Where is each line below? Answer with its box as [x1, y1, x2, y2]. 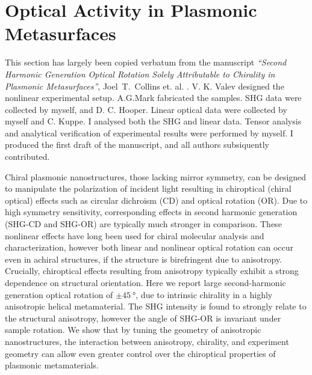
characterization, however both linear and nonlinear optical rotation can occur [5, 241, 294, 254]
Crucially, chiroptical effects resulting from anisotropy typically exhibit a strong [5, 264, 299, 277]
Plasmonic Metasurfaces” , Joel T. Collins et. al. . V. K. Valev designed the [5, 79, 284, 92]
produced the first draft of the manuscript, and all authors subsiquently [5, 138, 269, 151]
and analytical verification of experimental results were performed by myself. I [5, 126, 293, 139]
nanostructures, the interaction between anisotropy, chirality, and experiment [5, 335, 289, 347]
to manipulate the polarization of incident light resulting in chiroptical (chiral [5, 182, 292, 195]
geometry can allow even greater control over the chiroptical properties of [5, 347, 276, 359]
